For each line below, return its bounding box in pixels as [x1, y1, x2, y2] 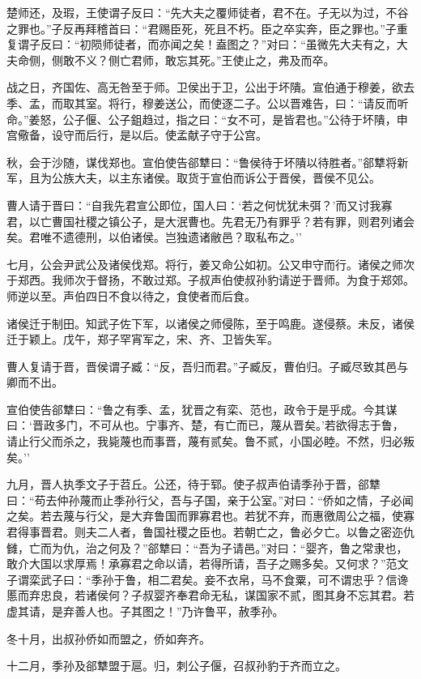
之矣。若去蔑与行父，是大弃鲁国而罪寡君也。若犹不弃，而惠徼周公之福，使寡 [6, 507, 415, 524]
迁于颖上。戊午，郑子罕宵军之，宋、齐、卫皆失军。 [6, 331, 279, 348]
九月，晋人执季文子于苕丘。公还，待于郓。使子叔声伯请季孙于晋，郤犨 [6, 476, 381, 493]
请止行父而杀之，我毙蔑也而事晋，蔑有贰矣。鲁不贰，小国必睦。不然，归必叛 [6, 433, 415, 450]
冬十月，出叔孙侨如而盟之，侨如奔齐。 [6, 630, 210, 647]
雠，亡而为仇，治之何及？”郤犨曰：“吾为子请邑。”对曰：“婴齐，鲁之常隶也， [6, 539, 408, 556]
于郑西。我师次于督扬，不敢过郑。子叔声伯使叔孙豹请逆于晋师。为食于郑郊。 [6, 271, 415, 288]
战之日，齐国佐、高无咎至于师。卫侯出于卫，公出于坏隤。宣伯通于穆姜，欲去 [6, 79, 415, 96]
